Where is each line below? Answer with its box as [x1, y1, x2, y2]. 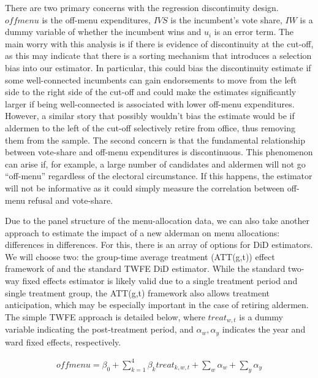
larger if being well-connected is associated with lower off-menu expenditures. [5, 97, 295, 110]
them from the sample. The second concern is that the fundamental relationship [5, 133, 306, 146]
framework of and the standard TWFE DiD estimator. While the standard [5, 262, 286, 275]
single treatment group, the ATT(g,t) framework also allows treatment [5, 286, 270, 299]
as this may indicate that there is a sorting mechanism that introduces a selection [5, 49, 312, 62]
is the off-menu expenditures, [42, 13, 151, 26]
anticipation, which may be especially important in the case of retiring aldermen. [5, 298, 309, 311]
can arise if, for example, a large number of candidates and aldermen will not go [5, 157, 306, 170]
